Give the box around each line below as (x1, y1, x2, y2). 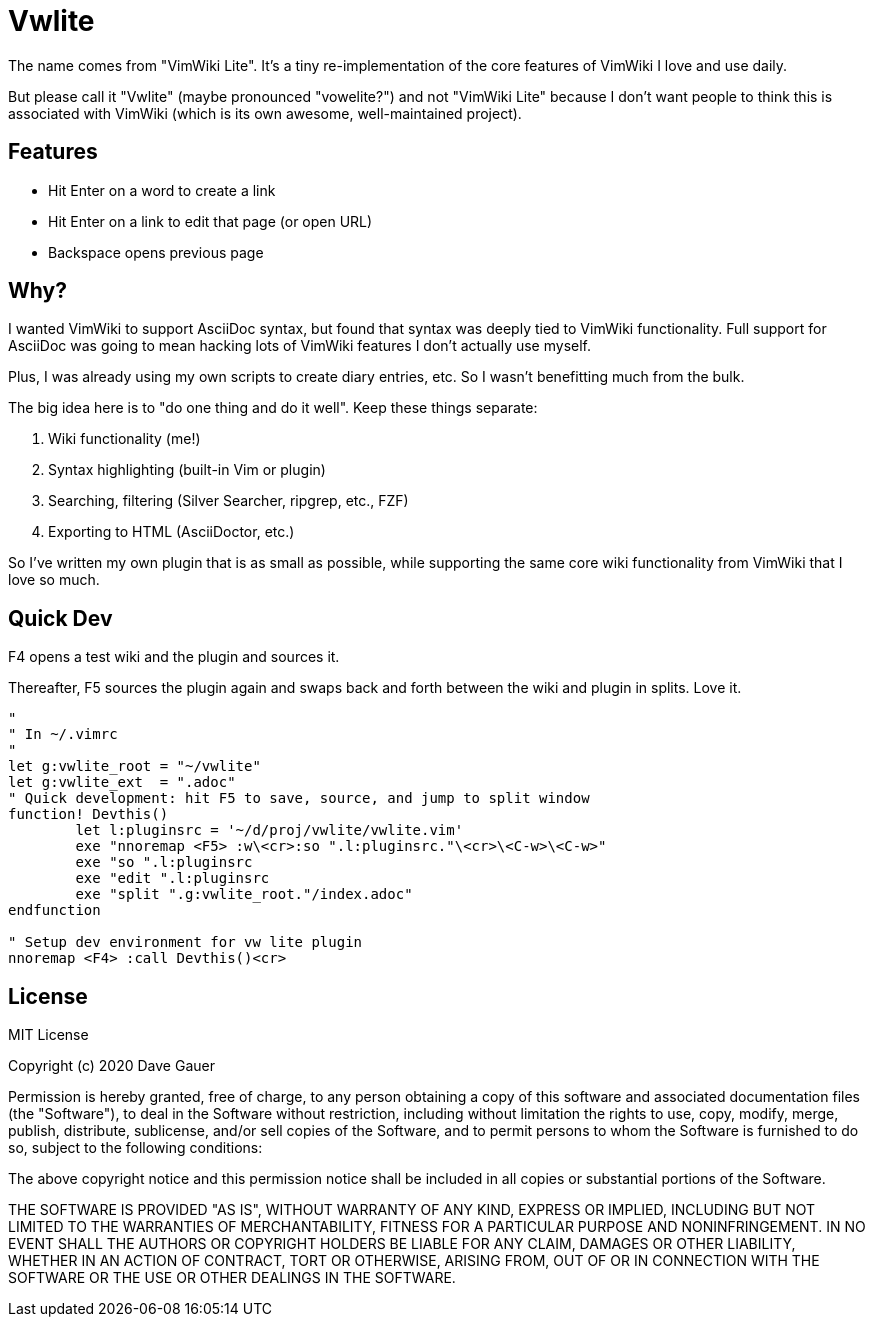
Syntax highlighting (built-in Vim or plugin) (48, 461, 326, 479)
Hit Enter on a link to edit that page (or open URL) (48, 212, 373, 230)
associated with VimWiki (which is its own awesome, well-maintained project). (8, 104, 522, 122)
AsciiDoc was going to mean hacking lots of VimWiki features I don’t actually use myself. (8, 337, 591, 355)
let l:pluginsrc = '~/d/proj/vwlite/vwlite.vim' (75, 822, 464, 839)
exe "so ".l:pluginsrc (75, 854, 253, 871)
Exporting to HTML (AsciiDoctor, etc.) (48, 523, 295, 541)
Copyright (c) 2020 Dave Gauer (8, 1057, 215, 1075)
